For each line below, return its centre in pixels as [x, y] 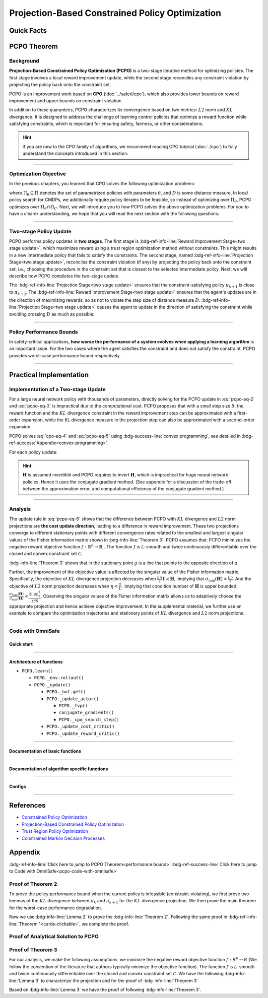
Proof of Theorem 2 [33, 884]
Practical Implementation [49, 375]
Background [24, 61]
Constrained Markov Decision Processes [63, 838]
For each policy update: [33, 452]
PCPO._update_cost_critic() [81, 727]
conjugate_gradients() [86, 713]
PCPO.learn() [37, 671]
